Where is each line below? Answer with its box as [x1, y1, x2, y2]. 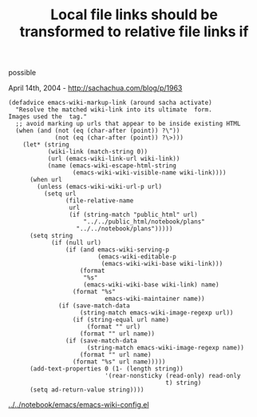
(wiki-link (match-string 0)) [47, 148, 148, 156]
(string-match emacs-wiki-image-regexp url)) [79, 309, 234, 317]
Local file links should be [50, 6, 218, 24]
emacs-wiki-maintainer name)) [105, 295, 205, 303]
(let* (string [22, 141, 69, 149]
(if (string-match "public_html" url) [69, 211, 198, 219]
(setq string [29, 232, 73, 240]
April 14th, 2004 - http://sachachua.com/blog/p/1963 [8, 83, 183, 93]
